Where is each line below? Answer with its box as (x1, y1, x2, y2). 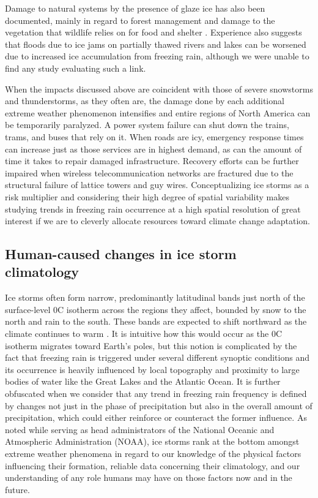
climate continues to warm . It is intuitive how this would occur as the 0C (5, 327, 282, 340)
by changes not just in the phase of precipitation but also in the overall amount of (5, 399, 312, 412)
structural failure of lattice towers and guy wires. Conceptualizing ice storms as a (5, 178, 309, 191)
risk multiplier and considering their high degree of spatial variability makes (5, 190, 289, 203)
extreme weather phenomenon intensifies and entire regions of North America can (5, 106, 311, 119)
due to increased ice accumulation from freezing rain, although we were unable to (5, 50, 309, 62)
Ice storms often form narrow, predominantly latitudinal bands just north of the (5, 291, 305, 304)
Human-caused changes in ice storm (5, 244, 237, 263)
